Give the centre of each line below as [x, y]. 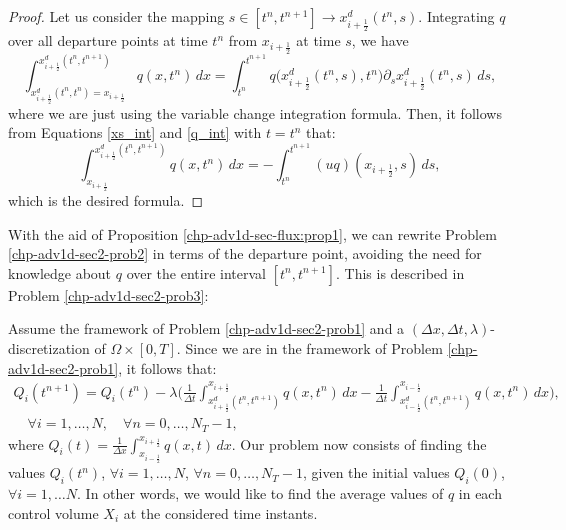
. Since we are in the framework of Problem [309, 348]
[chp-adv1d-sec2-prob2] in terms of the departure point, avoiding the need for [245, 253]
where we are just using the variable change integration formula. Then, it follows [255, 112]
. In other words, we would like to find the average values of [260, 493]
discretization [49, 348]
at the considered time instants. [220, 512]
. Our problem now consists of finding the [359, 443]
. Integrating [456, 16]
